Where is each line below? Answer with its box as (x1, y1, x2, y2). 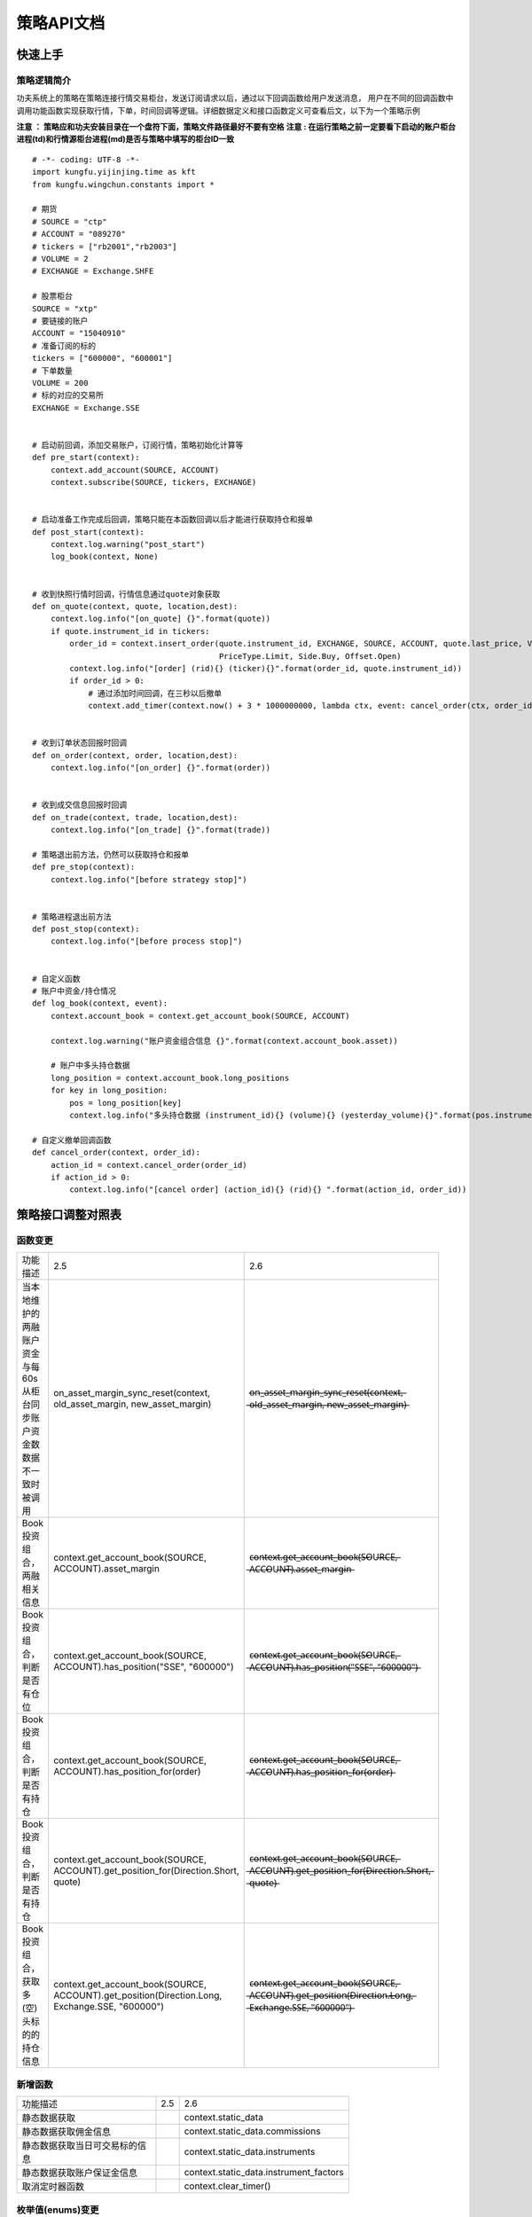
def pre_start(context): (32, 452, 140, 463)
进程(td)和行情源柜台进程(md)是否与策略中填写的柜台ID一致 (16, 134, 235, 145)
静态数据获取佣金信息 (21, 2126, 111, 2138)
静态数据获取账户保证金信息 (21, 2166, 137, 2179)
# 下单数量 (32, 365, 73, 376)
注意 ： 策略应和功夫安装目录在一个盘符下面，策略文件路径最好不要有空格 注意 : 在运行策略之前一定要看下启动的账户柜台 (16, 121, 456, 132)
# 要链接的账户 (32, 316, 89, 325)
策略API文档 (16, 13, 106, 33)
